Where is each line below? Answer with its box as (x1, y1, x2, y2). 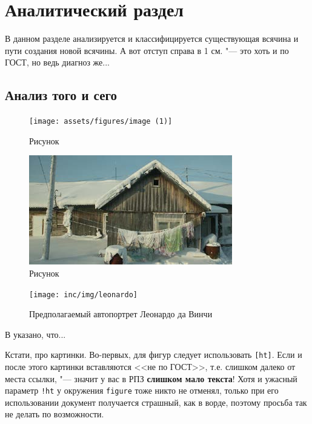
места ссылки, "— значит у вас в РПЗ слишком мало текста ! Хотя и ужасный (5, 372, 297, 385)
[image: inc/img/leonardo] (29, 290, 138, 299)
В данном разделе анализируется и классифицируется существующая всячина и (5, 32, 299, 45)
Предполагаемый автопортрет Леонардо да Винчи (29, 308, 213, 320)
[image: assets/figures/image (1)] (29, 117, 173, 126)
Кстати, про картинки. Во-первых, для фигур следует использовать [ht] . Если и (5, 348, 302, 361)
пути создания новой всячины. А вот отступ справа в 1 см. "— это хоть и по (5, 44, 289, 56)
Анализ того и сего (5, 86, 117, 104)
